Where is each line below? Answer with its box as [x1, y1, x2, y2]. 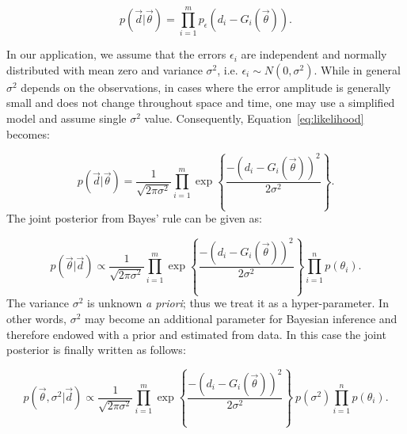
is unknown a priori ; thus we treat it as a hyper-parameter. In [86, 295, 389, 311]
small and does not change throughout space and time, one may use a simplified [6, 94, 395, 111]
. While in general [314, 61, 401, 78]
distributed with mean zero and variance [6, 61, 203, 78]
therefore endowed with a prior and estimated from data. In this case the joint [6, 325, 386, 342]
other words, [6, 310, 67, 327]
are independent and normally [241, 46, 387, 63]
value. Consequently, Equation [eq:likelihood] [144, 109, 364, 126]
